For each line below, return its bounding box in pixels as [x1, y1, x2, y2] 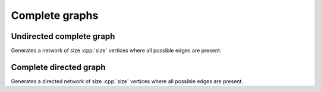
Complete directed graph [11, 62, 106, 72]
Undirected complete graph [11, 31, 115, 41]
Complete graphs [11, 9, 99, 22]
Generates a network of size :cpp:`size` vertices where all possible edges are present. [11, 47, 222, 54]
